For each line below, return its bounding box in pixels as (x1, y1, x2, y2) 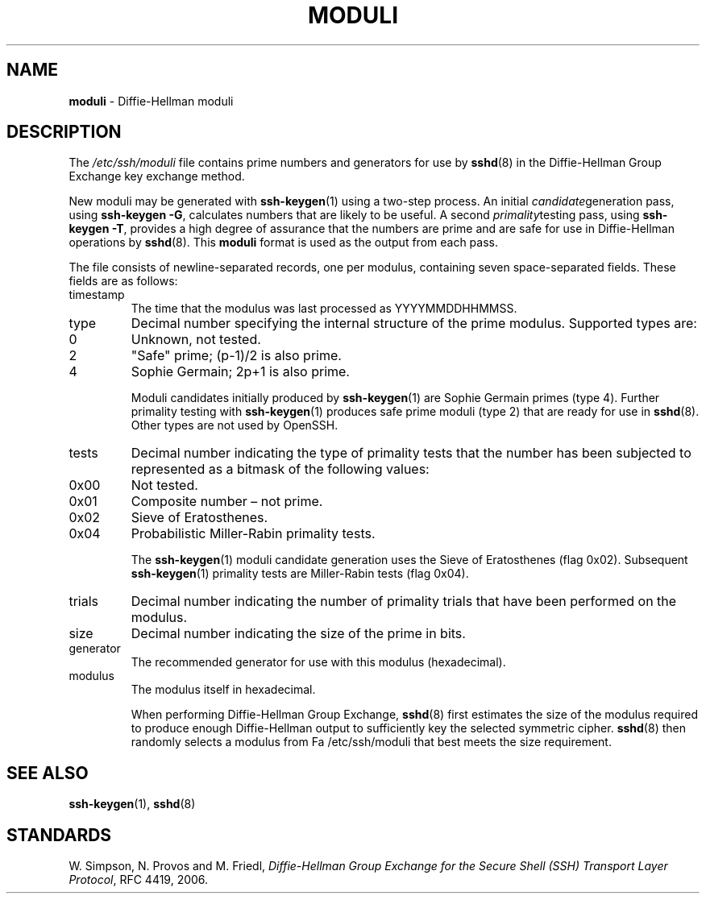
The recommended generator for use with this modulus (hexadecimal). (131, 655, 506, 670)
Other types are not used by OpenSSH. (131, 418, 338, 433)
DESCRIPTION (6, 122, 122, 143)
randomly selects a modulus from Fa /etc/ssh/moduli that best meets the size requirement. (131, 735, 612, 749)
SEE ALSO (6, 762, 89, 783)
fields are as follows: (69, 274, 178, 288)
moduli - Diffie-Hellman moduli (69, 93, 234, 108)
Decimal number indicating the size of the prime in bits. (131, 625, 466, 642)
